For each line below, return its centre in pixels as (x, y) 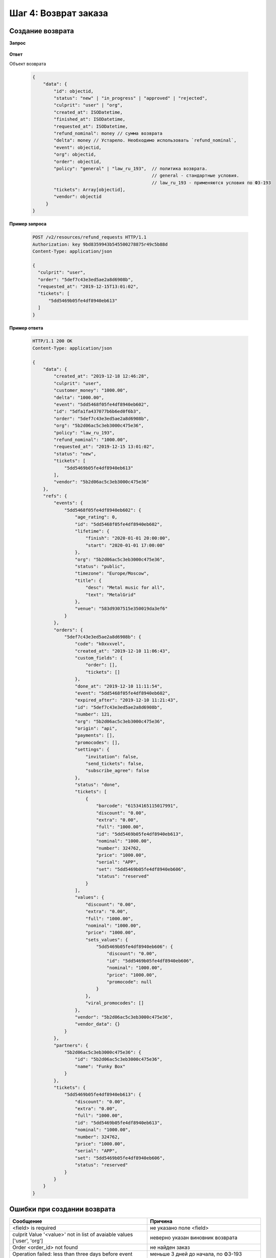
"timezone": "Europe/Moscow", (112, 573)
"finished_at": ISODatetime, (89, 119)
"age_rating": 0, (96, 517)
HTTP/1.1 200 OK (53, 341)
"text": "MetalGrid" (111, 595)
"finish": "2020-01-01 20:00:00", (128, 538)
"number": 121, (94, 714)
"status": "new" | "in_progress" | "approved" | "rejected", (130, 98)
